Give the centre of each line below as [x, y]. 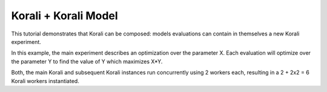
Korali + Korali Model [64, 16]
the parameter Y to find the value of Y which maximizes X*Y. [87, 61]
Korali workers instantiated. [45, 81]
